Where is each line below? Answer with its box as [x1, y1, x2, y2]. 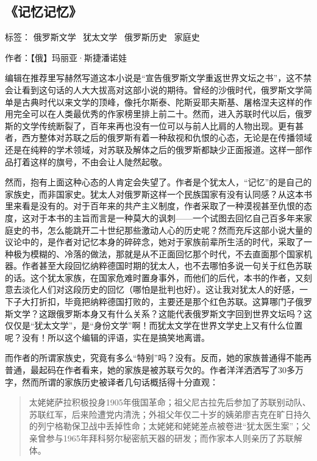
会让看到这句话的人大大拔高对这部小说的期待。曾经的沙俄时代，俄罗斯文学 [5, 83, 304, 96]
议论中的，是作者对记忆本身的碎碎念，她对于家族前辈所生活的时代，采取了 [5, 235, 304, 248]
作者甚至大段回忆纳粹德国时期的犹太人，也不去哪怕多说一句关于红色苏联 [21, 259, 312, 272]
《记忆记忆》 [5, 2, 82, 21]
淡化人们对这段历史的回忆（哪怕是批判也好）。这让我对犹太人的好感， [21, 283, 299, 296]
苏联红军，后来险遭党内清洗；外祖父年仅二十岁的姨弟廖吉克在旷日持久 [29, 407, 311, 420]
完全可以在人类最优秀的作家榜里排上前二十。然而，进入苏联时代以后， [13, 107, 295, 120]
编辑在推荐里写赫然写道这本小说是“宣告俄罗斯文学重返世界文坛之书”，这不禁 [5, 71, 312, 84]
